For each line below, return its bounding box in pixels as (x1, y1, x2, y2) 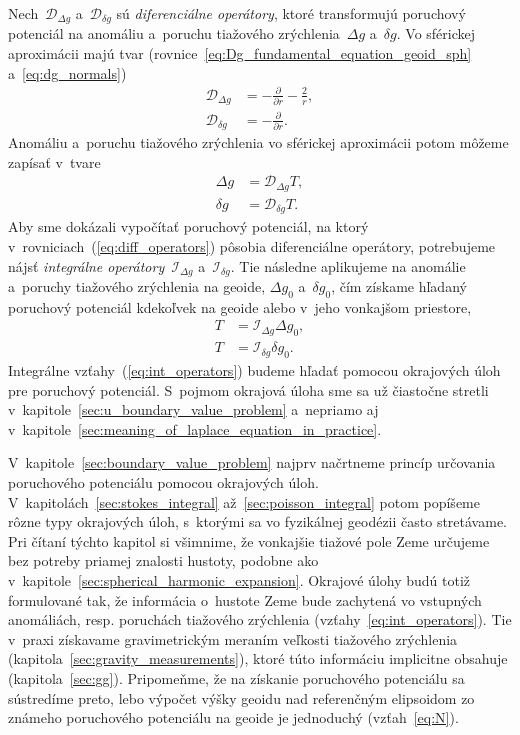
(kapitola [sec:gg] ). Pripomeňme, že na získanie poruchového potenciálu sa (8, 667, 465, 688)
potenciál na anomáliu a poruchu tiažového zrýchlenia (8, 23, 340, 44)
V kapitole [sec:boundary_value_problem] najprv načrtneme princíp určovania (8, 452, 496, 473)
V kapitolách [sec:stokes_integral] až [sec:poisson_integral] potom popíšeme (8, 491, 480, 512)
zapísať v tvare (8, 151, 101, 172)
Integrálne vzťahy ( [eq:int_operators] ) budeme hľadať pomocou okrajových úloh (8, 360, 501, 381)
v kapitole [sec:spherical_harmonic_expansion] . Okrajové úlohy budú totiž (8, 570, 471, 591)
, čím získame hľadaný (331, 276, 467, 297)
